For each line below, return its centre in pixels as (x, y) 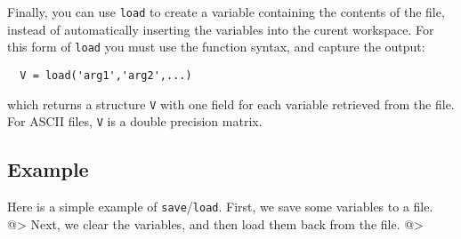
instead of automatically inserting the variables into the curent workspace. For (221, 29)
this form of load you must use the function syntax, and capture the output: (216, 47)
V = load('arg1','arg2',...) (106, 75)
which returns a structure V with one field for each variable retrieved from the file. (231, 104)
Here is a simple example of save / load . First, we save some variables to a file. (220, 207)
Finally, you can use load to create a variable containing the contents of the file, (226, 12)
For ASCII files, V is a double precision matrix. (135, 121)
